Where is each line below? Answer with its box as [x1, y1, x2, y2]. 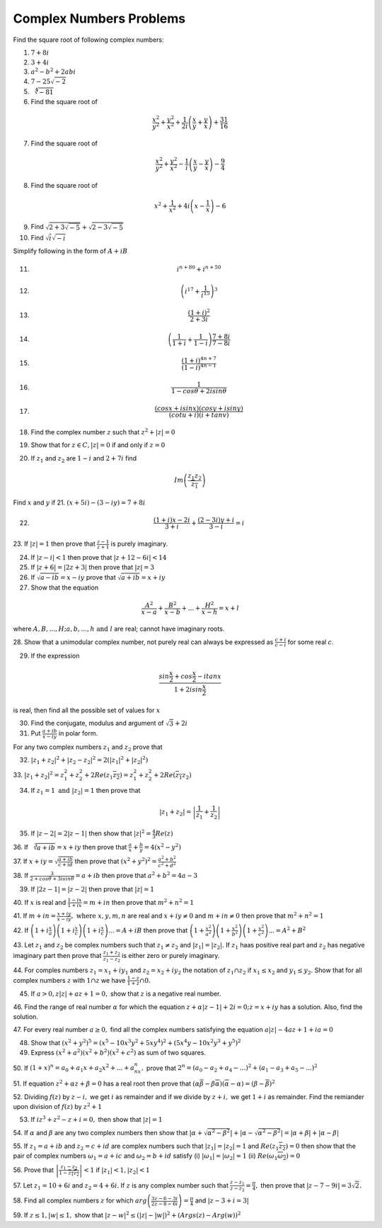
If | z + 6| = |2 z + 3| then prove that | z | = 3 [30, 563, 155, 572]
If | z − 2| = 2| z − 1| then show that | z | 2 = [30, 828, 151, 838]
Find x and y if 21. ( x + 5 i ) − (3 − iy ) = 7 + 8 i [13, 498, 146, 507]
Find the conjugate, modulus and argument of [30, 719, 164, 727]
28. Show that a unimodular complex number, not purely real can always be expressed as [13, 638, 274, 646]
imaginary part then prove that [13, 952, 102, 960]
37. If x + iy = [13, 857, 54, 866]
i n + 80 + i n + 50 [177, 264, 221, 274]
